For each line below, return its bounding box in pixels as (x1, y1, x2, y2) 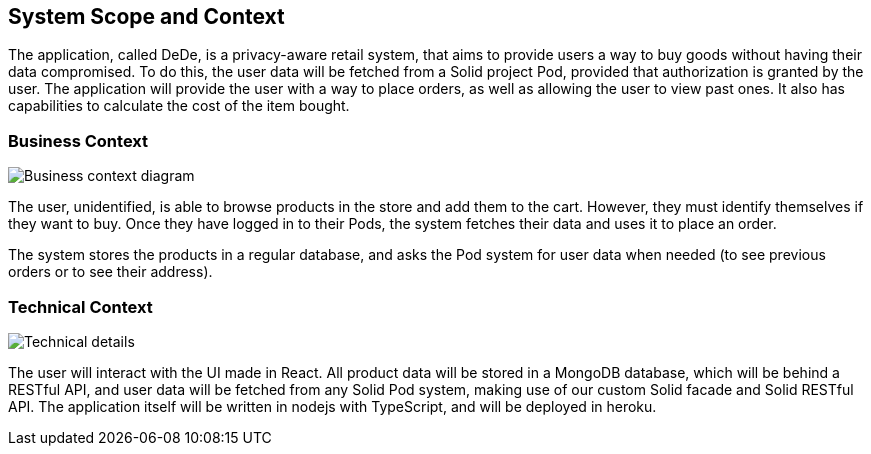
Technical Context (8, 296, 153, 317)
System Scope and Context (8, 4, 285, 29)
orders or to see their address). (8, 263, 213, 281)
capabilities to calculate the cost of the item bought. (8, 97, 350, 115)
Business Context (8, 130, 149, 151)
